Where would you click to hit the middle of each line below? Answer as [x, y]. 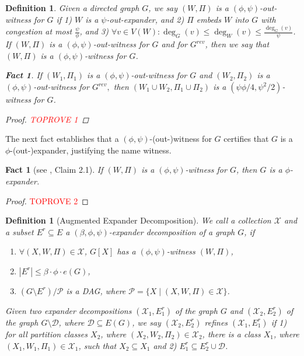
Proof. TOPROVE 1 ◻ [47, 119]
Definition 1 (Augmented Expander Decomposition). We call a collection [138, 220]
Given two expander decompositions [69, 310]
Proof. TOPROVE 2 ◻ [47, 200]
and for [174, 44]
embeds [209, 19]
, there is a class [231, 334]
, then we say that [237, 44]
